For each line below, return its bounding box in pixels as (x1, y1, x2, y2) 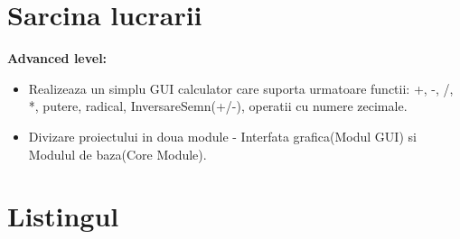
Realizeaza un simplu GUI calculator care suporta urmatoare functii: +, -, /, (28, 78, 454, 97)
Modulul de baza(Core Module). (28, 144, 207, 163)
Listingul (7, 198, 119, 234)
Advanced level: (7, 49, 108, 68)
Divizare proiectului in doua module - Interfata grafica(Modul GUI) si (28, 126, 417, 145)
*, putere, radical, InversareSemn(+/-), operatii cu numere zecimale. (28, 97, 408, 115)
